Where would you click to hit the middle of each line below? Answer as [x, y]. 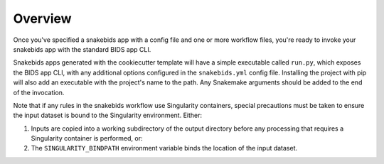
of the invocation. [39, 92]
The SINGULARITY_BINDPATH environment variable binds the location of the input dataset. [164, 148]
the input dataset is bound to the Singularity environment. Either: [108, 115]
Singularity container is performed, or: [87, 138]
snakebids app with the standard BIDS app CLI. [82, 49]
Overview [42, 18]
